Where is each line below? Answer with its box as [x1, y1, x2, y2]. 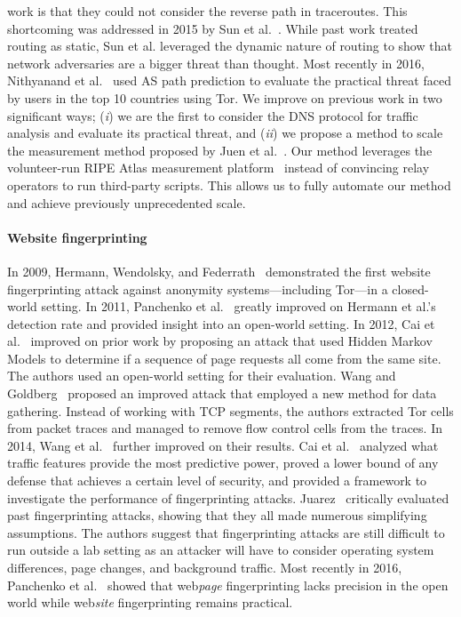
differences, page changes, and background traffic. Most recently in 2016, [7, 558, 402, 577]
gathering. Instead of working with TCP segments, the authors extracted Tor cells [7, 401, 454, 420]
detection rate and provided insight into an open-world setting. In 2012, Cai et [7, 314, 435, 333]
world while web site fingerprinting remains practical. [7, 593, 293, 612]
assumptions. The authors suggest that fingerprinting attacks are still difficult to [7, 523, 445, 541]
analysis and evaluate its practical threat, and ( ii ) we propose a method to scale [7, 124, 443, 142]
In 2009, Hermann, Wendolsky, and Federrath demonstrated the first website [7, 261, 431, 280]
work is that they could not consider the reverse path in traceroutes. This [7, 2, 408, 20]
